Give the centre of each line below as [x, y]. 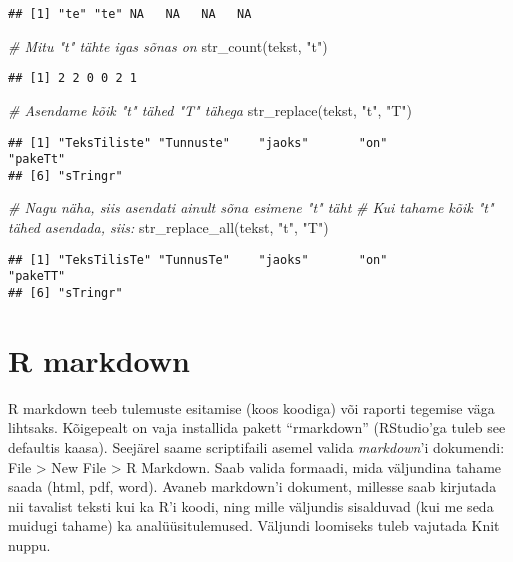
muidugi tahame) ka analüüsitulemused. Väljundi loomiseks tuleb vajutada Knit [254, 525]
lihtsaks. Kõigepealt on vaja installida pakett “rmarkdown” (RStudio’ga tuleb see [257, 427]
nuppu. [29, 544]
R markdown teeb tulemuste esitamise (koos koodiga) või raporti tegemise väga [251, 407]
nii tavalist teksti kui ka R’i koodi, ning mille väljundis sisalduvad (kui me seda [251, 505]
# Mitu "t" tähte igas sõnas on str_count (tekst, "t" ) [168, 45]
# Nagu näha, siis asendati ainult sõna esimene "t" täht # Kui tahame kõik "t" [251, 207]
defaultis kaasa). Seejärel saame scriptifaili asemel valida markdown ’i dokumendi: [256, 446]
